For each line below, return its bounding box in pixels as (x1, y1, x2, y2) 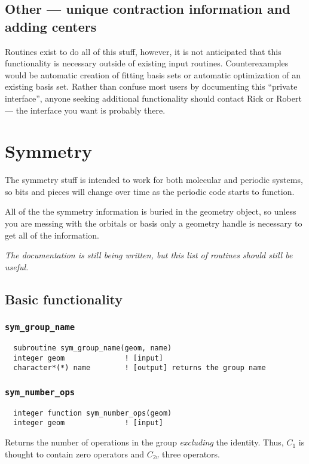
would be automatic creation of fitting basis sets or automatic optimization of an (5, 68, 301, 81)
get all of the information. (5, 228, 99, 241)
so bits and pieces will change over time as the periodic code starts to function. (5, 185, 295, 197)
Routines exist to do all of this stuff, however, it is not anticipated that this (5, 45, 282, 57)
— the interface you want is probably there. (5, 103, 166, 116)
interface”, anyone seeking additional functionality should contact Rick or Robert (5, 91, 302, 104)
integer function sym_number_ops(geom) (13, 408, 172, 417)
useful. (5, 260, 29, 273)
